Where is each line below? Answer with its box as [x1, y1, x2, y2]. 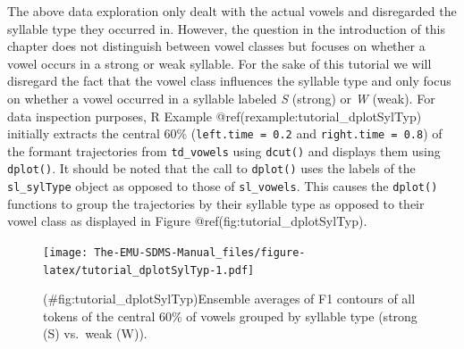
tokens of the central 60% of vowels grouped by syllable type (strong [43, 306, 418, 325]
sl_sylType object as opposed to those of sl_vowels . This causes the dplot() [7, 177, 438, 195]
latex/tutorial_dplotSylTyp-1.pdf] [43, 263, 255, 277]
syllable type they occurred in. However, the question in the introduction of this [7, 19, 446, 37]
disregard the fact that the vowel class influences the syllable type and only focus [7, 71, 451, 90]
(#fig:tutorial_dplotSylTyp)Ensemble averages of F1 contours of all [43, 289, 416, 308]
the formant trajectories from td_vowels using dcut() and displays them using [7, 141, 441, 160]
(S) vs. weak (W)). [43, 324, 148, 343]
